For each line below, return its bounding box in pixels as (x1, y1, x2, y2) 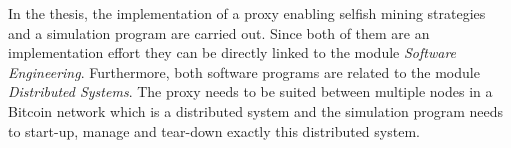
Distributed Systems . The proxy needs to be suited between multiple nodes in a (8, 81, 493, 102)
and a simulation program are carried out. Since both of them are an (8, 22, 430, 43)
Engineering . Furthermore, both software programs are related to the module (8, 61, 480, 82)
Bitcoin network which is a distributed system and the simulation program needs (8, 100, 504, 121)
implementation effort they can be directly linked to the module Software (8, 42, 457, 63)
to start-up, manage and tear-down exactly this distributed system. (8, 120, 420, 141)
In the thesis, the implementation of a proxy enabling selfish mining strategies (8, 3, 486, 23)
